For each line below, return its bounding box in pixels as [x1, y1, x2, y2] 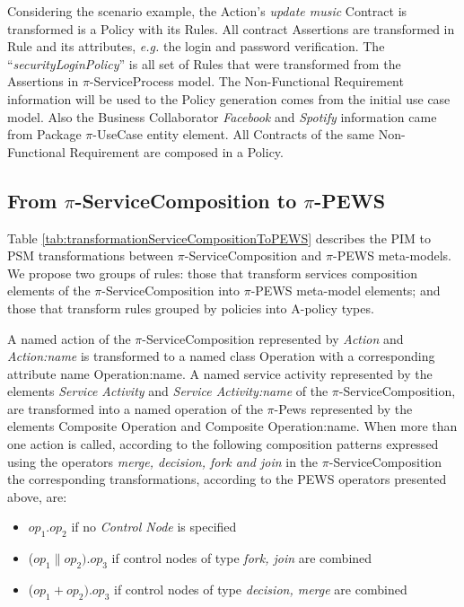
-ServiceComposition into [101, 281, 240, 300]
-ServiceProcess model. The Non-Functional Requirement [89, 72, 404, 91]
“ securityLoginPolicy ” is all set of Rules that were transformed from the [7, 54, 401, 73]
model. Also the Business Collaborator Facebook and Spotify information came [7, 107, 437, 126]
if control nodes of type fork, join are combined [111, 549, 372, 567]
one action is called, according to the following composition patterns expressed [7, 435, 439, 453]
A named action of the [7, 329, 131, 347]
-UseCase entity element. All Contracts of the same [92, 125, 375, 144]
